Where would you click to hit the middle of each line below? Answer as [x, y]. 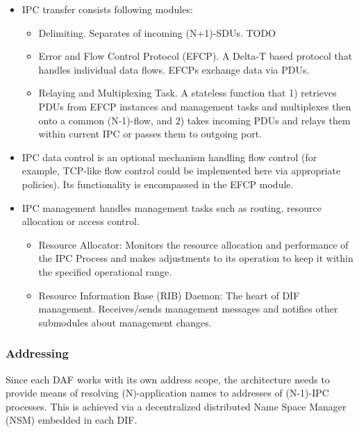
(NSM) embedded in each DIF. [72, 420]
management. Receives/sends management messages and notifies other [188, 309]
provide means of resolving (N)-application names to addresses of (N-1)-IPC [167, 393]
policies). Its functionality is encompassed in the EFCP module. [158, 184]
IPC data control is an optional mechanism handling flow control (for [169, 157]
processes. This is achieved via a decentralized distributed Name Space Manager [176, 406]
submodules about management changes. [125, 322]
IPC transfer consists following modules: [107, 9]
